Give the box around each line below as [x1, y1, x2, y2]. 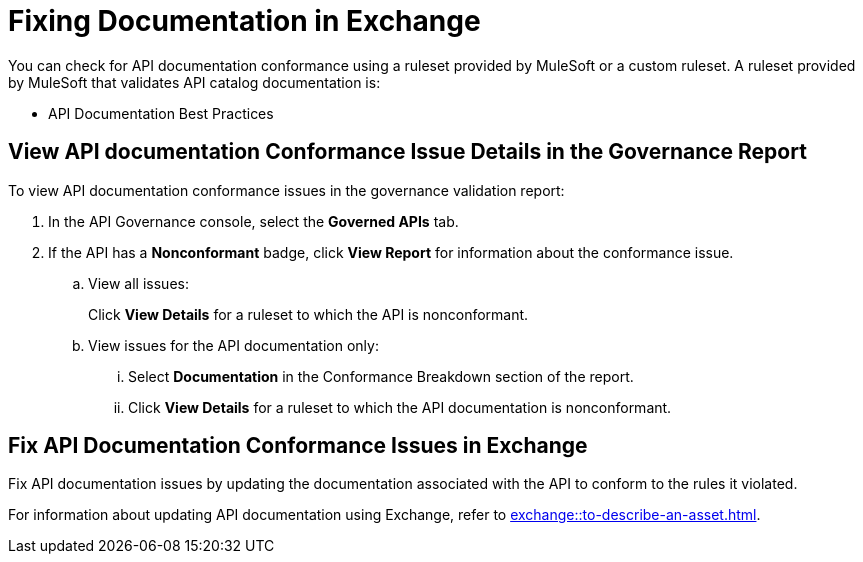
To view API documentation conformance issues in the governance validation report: [8, 181, 565, 199]
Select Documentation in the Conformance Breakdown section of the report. [128, 367, 634, 385]
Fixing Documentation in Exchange [8, 4, 481, 38]
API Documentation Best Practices [48, 104, 274, 122]
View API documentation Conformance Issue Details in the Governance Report [8, 139, 807, 165]
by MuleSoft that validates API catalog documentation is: [8, 73, 381, 91]
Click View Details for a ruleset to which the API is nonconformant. [88, 305, 529, 323]
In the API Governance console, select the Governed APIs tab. [48, 212, 459, 230]
